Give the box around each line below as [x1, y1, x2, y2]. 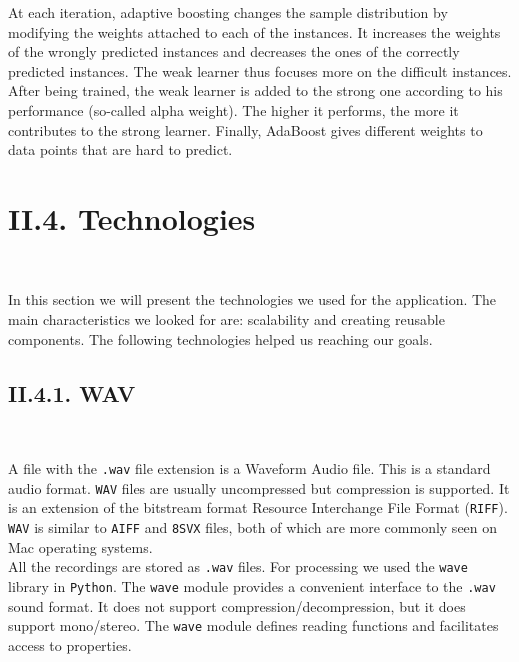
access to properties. [8, 634, 132, 655]
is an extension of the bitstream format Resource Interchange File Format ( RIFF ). [8, 497, 508, 518]
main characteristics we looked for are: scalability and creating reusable [8, 309, 445, 330]
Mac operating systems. [8, 536, 153, 557]
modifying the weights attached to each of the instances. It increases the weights [8, 21, 501, 42]
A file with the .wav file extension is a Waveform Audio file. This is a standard [8, 458, 491, 479]
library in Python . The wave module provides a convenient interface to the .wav [8, 575, 496, 596]
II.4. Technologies [8, 197, 256, 238]
